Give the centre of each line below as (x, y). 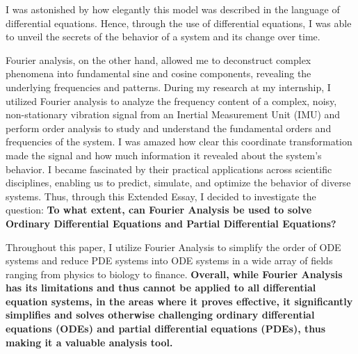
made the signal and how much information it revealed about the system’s (164, 155)
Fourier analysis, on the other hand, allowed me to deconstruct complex (158, 59)
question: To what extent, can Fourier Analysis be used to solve (159, 210)
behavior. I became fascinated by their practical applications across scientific (169, 169)
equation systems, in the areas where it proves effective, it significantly (179, 301)
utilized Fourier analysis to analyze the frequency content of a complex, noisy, (171, 100)
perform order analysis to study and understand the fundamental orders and (169, 128)
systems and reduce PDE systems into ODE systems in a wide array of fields (169, 260)
